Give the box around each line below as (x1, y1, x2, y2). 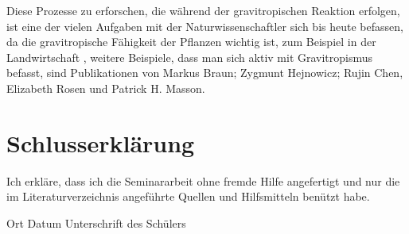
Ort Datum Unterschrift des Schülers (6, 214, 186, 231)
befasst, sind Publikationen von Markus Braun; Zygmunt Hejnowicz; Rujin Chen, (6, 64, 403, 81)
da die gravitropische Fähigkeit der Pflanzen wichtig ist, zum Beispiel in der (6, 33, 376, 50)
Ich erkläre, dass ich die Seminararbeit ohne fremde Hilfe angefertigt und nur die (6, 172, 400, 189)
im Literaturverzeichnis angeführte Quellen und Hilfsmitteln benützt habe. (6, 188, 370, 205)
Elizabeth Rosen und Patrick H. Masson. (6, 79, 205, 96)
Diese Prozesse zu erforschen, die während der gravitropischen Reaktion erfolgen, (6, 2, 400, 18)
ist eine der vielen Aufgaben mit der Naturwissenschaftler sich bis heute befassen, (6, 17, 403, 34)
